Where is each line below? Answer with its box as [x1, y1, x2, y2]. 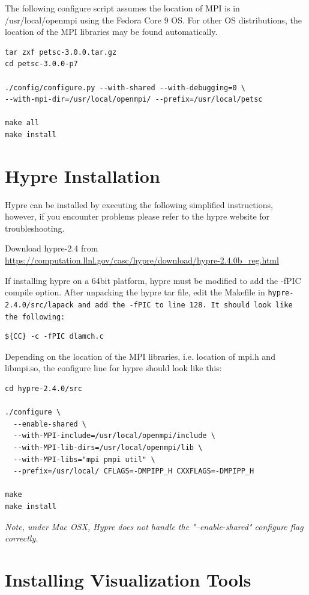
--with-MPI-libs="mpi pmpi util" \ [13, 455, 155, 464]
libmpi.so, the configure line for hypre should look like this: [5, 362, 222, 374]
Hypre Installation [5, 163, 160, 188]
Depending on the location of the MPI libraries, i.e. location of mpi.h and [5, 350, 275, 362]
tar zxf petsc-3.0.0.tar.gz [5, 48, 117, 57]
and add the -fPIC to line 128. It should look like [77, 300, 293, 309]
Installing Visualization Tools [5, 567, 251, 591]
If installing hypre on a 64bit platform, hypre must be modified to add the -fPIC [5, 274, 301, 286]
